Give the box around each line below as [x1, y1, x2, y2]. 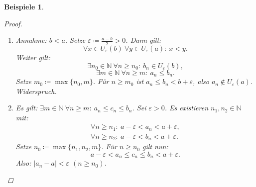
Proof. [4, 18, 22, 28]
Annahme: [15, 35, 47, 45]
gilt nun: [142, 141, 168, 152]
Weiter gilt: [15, 52, 50, 63]
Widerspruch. [15, 86, 57, 96]
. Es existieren [164, 102, 209, 113]
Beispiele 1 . [4, 1, 44, 11]
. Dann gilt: [126, 35, 161, 45]
